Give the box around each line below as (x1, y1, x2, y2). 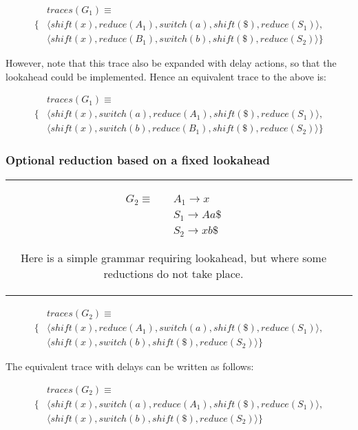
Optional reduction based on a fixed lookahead (6, 151, 270, 169)
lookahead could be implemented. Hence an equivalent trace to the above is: (6, 69, 326, 83)
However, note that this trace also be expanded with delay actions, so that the (6, 56, 337, 70)
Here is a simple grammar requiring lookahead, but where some (20, 250, 327, 266)
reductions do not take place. (103, 266, 244, 282)
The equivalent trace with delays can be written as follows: (6, 359, 254, 374)
